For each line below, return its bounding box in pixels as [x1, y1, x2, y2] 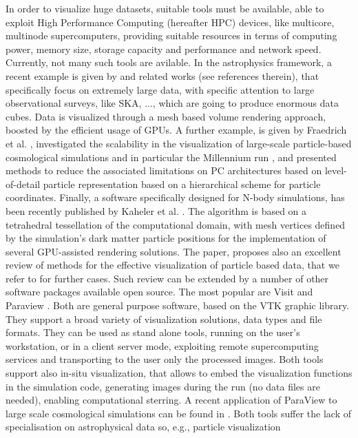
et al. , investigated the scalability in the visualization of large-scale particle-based [6, 136, 352, 150]
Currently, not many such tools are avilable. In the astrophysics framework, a [6, 55, 332, 70]
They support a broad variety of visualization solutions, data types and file [6, 311, 322, 326]
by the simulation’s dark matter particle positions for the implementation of [6, 231, 326, 245]
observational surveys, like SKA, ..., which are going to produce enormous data [6, 96, 339, 110]
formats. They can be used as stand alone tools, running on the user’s [6, 325, 300, 340]
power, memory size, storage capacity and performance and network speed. [6, 41, 322, 56]
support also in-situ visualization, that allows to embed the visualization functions [6, 366, 352, 380]
